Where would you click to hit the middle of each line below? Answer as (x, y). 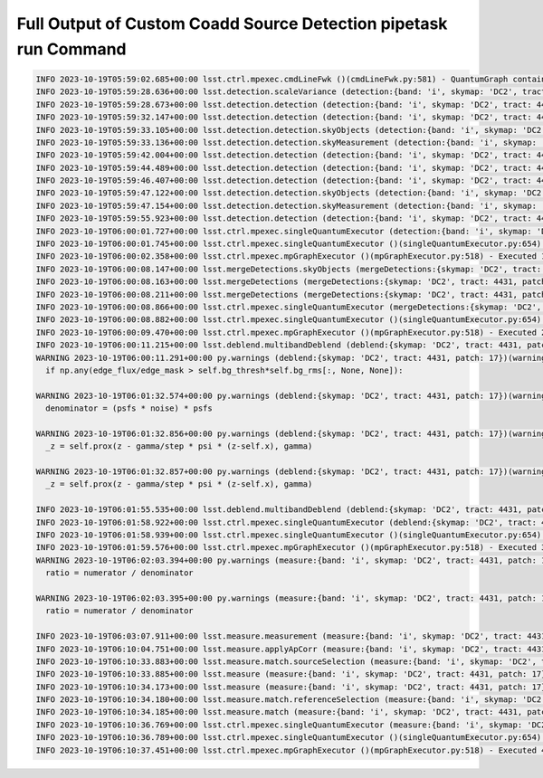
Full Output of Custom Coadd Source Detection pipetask (232, 24)
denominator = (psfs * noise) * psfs (129, 408)
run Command (71, 49)
